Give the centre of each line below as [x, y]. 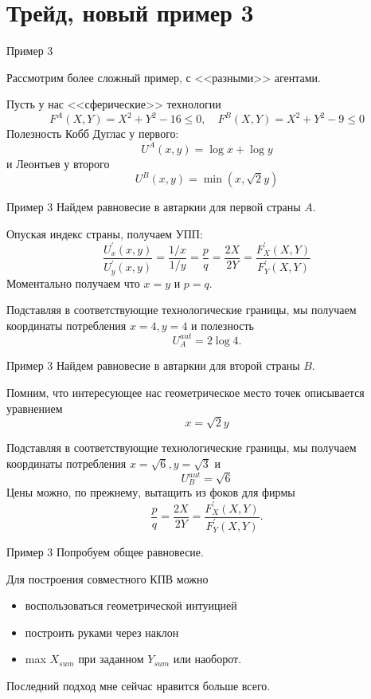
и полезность [223, 325]
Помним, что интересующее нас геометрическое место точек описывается [185, 392]
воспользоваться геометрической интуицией [131, 605]
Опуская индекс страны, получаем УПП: [105, 233]
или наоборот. [207, 659]
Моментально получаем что [73, 283]
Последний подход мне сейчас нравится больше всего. [139, 685]
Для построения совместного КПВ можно [107, 578]
